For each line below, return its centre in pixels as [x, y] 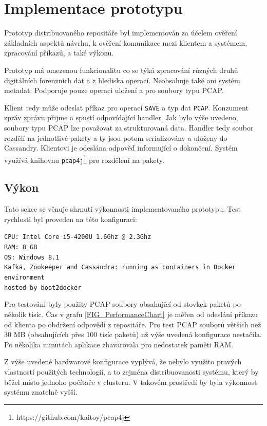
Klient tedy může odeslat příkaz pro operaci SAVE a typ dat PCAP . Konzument [126, 107]
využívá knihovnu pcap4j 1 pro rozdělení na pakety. [84, 159]
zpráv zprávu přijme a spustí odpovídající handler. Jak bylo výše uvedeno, [121, 117]
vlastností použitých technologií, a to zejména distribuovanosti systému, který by [131, 371]
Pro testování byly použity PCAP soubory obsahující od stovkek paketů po [122, 304]
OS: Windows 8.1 [32, 257]
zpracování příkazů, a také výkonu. [59, 53]
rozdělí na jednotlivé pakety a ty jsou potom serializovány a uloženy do [116, 137]
